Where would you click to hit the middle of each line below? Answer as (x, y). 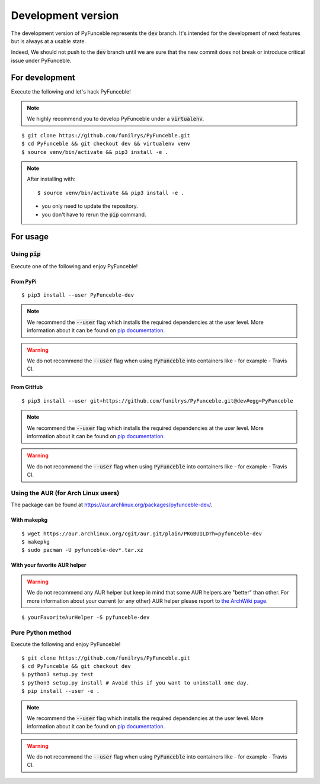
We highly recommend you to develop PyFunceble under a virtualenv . (116, 119)
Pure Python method (41, 632)
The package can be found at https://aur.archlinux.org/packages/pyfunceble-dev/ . (112, 505)
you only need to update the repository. (90, 206)
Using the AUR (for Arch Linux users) (65, 493)
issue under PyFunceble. (41, 60)
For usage (30, 237)
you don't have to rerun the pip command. (94, 214)
